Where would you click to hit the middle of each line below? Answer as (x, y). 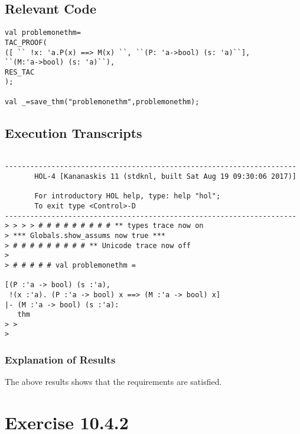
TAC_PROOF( (26, 42)
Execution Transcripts (74, 132)
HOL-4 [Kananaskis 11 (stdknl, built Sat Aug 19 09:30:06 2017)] (165, 176)
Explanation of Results (60, 360)
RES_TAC (20, 72)
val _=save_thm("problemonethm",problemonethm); (102, 102)
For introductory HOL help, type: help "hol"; (128, 196)
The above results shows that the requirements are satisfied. (113, 382)
